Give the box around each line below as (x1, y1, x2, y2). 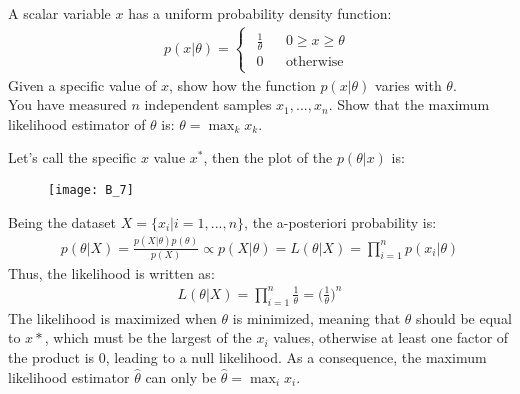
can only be (145, 366, 217, 387)
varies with (375, 74, 442, 95)
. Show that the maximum (328, 94, 490, 115)
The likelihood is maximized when (8, 307, 217, 328)
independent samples (144, 94, 272, 115)
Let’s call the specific (8, 147, 137, 168)
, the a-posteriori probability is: (244, 211, 437, 232)
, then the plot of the (203, 147, 333, 168)
